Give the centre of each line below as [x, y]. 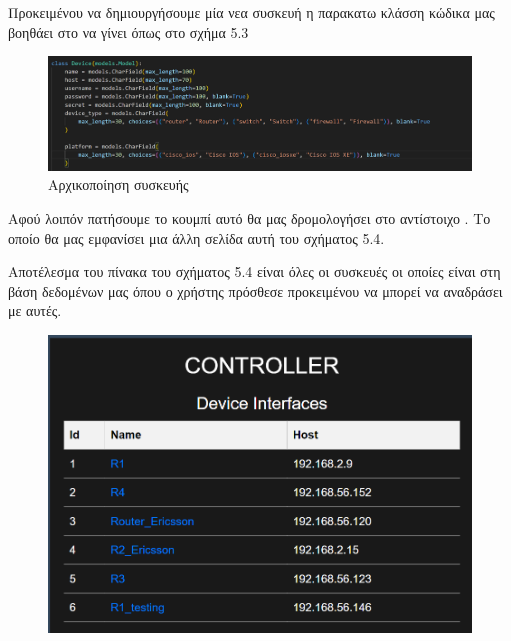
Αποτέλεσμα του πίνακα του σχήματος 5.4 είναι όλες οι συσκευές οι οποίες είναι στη [254, 271]
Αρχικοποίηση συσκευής [118, 184]
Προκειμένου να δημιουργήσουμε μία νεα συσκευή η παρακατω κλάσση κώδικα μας [251, 12]
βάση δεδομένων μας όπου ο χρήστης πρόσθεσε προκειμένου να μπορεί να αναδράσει [255, 290]
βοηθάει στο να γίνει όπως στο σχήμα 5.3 [128, 31]
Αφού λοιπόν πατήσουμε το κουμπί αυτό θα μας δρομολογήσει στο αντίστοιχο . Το [249, 217]
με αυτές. [35, 310]
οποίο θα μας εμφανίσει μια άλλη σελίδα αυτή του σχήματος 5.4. [196, 237]
